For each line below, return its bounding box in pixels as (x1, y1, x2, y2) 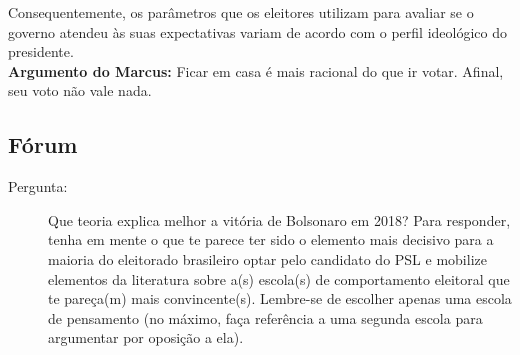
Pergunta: (8, 176, 68, 197)
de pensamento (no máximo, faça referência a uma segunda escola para (48, 307, 483, 328)
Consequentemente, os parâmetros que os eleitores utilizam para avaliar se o (8, 2, 474, 22)
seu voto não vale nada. (8, 80, 152, 101)
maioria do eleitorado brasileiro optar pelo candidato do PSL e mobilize (48, 248, 487, 269)
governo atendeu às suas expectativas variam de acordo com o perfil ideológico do (8, 21, 507, 42)
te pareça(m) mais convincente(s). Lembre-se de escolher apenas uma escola (48, 288, 512, 309)
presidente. (8, 41, 74, 62)
